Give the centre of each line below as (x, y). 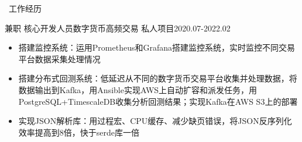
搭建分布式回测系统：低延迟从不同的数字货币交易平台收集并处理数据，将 (158, 78)
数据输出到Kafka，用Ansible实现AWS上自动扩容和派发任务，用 (138, 89)
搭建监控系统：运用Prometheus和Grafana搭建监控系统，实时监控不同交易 (157, 47)
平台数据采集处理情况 (59, 58)
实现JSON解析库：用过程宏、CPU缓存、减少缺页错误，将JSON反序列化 (155, 121)
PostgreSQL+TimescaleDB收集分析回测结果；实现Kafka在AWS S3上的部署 (158, 101)
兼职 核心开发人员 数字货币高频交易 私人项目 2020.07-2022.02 (118, 28)
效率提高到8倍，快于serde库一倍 (79, 132)
